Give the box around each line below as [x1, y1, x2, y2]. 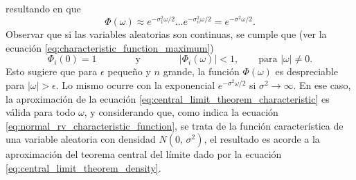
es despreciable [275, 64, 339, 79]
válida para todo [6, 105, 75, 119]
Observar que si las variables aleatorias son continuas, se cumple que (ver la [6, 27, 327, 41]
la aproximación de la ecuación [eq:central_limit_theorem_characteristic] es [6, 91, 330, 106]
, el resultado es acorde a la [204, 132, 320, 146]
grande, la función [163, 64, 240, 79]
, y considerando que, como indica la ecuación [84, 105, 278, 119]
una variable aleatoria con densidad [6, 132, 156, 146]
